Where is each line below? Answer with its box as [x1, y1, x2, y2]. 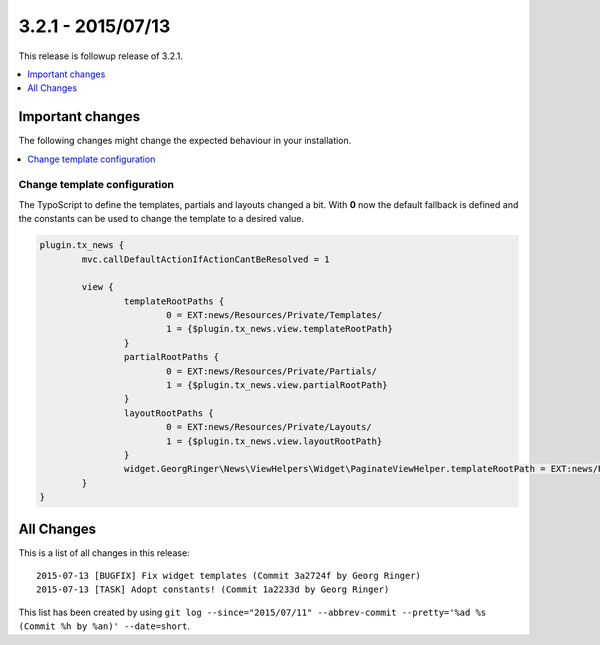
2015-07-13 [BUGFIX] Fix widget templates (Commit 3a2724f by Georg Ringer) [36, 570, 422, 582]
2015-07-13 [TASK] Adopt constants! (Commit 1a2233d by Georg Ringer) [36, 584, 390, 595]
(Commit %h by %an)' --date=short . [18, 620, 190, 632]
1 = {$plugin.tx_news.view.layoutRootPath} [165, 435, 383, 447]
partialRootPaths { [123, 351, 220, 363]
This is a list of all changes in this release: [18, 546, 190, 559]
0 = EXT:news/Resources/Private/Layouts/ [165, 421, 372, 433]
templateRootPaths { [123, 295, 225, 307]
